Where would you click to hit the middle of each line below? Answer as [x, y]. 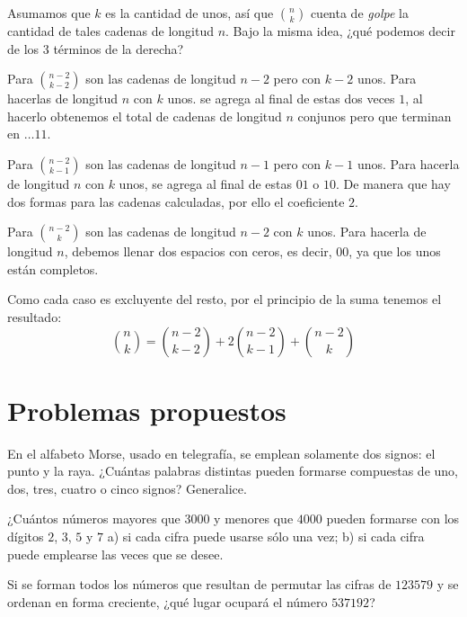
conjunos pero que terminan [374, 116]
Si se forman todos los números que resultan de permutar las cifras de [199, 584]
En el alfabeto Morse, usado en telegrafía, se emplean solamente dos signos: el [221, 453]
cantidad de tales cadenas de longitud [110, 31]
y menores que [254, 519]
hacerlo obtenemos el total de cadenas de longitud [145, 116]
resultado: [35, 316]
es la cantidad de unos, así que [189, 13]
